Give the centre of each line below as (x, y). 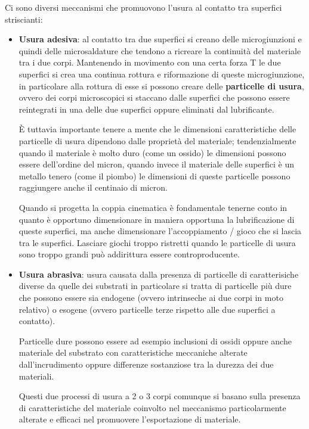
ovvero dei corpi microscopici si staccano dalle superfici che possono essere (154, 97)
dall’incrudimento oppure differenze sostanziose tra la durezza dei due (146, 364)
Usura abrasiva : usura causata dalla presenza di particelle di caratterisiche (159, 274)
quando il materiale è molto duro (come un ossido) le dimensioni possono (152, 152)
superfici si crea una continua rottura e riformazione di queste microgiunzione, (162, 74)
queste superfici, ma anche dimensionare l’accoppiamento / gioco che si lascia (160, 231)
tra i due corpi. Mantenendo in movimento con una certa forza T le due (150, 62)
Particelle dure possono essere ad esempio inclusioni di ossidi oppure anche (155, 341)
